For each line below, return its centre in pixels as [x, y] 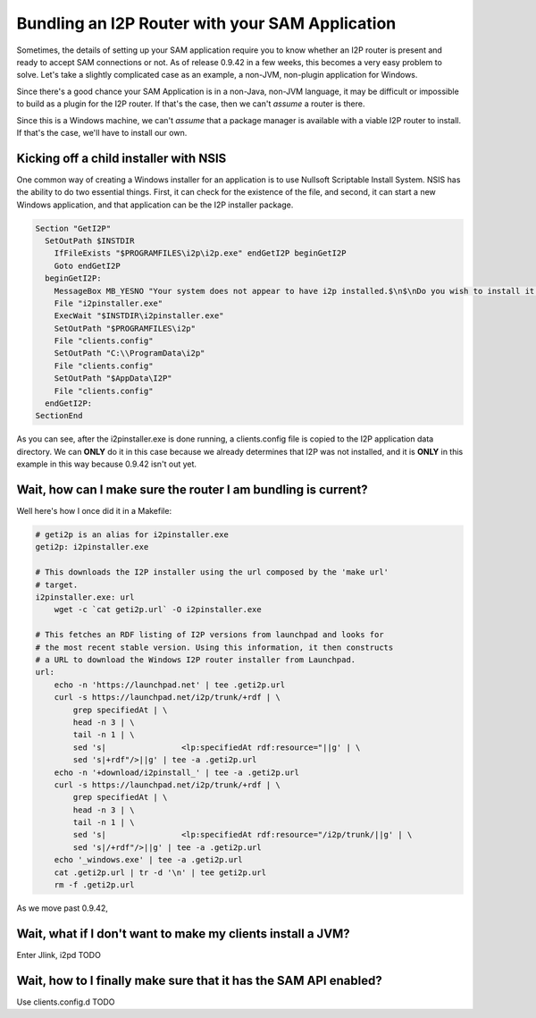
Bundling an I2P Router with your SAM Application [206, 23]
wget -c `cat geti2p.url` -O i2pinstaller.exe [158, 610]
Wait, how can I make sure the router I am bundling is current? [192, 490]
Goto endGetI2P [87, 265]
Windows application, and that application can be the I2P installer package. [155, 205]
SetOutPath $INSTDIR [90, 240]
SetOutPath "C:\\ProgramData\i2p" [130, 353]
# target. [57, 585]
